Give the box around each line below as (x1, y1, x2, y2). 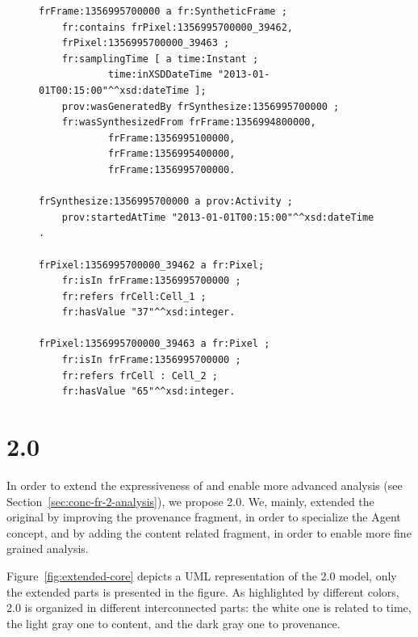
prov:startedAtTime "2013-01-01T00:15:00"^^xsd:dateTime (61, 211, 374, 223)
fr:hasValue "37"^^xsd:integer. (61, 306, 236, 318)
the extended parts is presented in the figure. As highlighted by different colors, (6, 583, 399, 600)
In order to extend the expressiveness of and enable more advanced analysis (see (6, 476, 403, 493)
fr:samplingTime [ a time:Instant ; (61, 53, 259, 65)
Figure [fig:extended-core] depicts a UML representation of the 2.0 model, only (6, 567, 397, 584)
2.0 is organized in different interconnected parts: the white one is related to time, (6, 599, 412, 616)
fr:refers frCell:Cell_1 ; (61, 290, 207, 302)
